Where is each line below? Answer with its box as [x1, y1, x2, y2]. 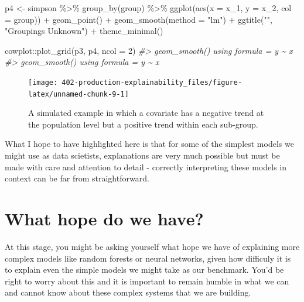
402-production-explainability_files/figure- [62, 78, 242, 87]
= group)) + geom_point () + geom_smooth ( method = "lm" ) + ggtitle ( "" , [5, 13, 272, 25]
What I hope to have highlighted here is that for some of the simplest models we [5, 138, 294, 150]
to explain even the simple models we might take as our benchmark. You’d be [5, 263, 284, 276]
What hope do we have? [5, 207, 204, 231]
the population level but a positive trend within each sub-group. [28, 118, 258, 130]
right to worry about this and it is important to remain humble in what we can [5, 274, 289, 287]
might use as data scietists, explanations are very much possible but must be [5, 149, 280, 162]
